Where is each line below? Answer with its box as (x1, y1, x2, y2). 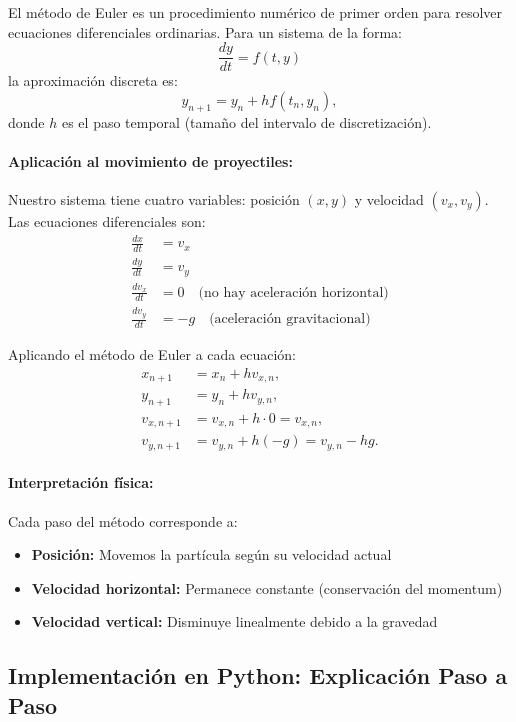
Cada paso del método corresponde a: (8, 510, 238, 531)
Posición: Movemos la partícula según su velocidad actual (31, 544, 392, 565)
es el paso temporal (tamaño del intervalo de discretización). (61, 111, 432, 132)
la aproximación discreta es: (8, 70, 178, 91)
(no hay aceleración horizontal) (198, 285, 389, 300)
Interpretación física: (8, 472, 154, 493)
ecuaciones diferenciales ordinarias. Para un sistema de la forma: (8, 21, 402, 42)
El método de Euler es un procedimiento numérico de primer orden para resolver (8, 2, 503, 22)
